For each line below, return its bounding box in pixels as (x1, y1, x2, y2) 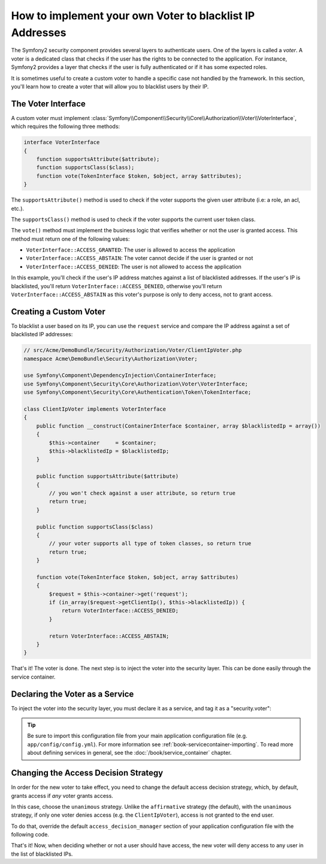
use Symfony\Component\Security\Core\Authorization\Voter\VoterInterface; (23, 380, 249, 387)
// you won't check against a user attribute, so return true (49, 489, 236, 497)
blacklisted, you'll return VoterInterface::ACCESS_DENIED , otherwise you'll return (11, 282, 222, 289)
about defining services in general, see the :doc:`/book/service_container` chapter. (27, 749, 232, 757)
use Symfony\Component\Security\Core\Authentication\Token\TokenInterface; (23, 389, 252, 396)
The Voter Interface (11, 98, 86, 109)
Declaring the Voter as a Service (11, 689, 134, 699)
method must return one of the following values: (11, 235, 130, 243)
